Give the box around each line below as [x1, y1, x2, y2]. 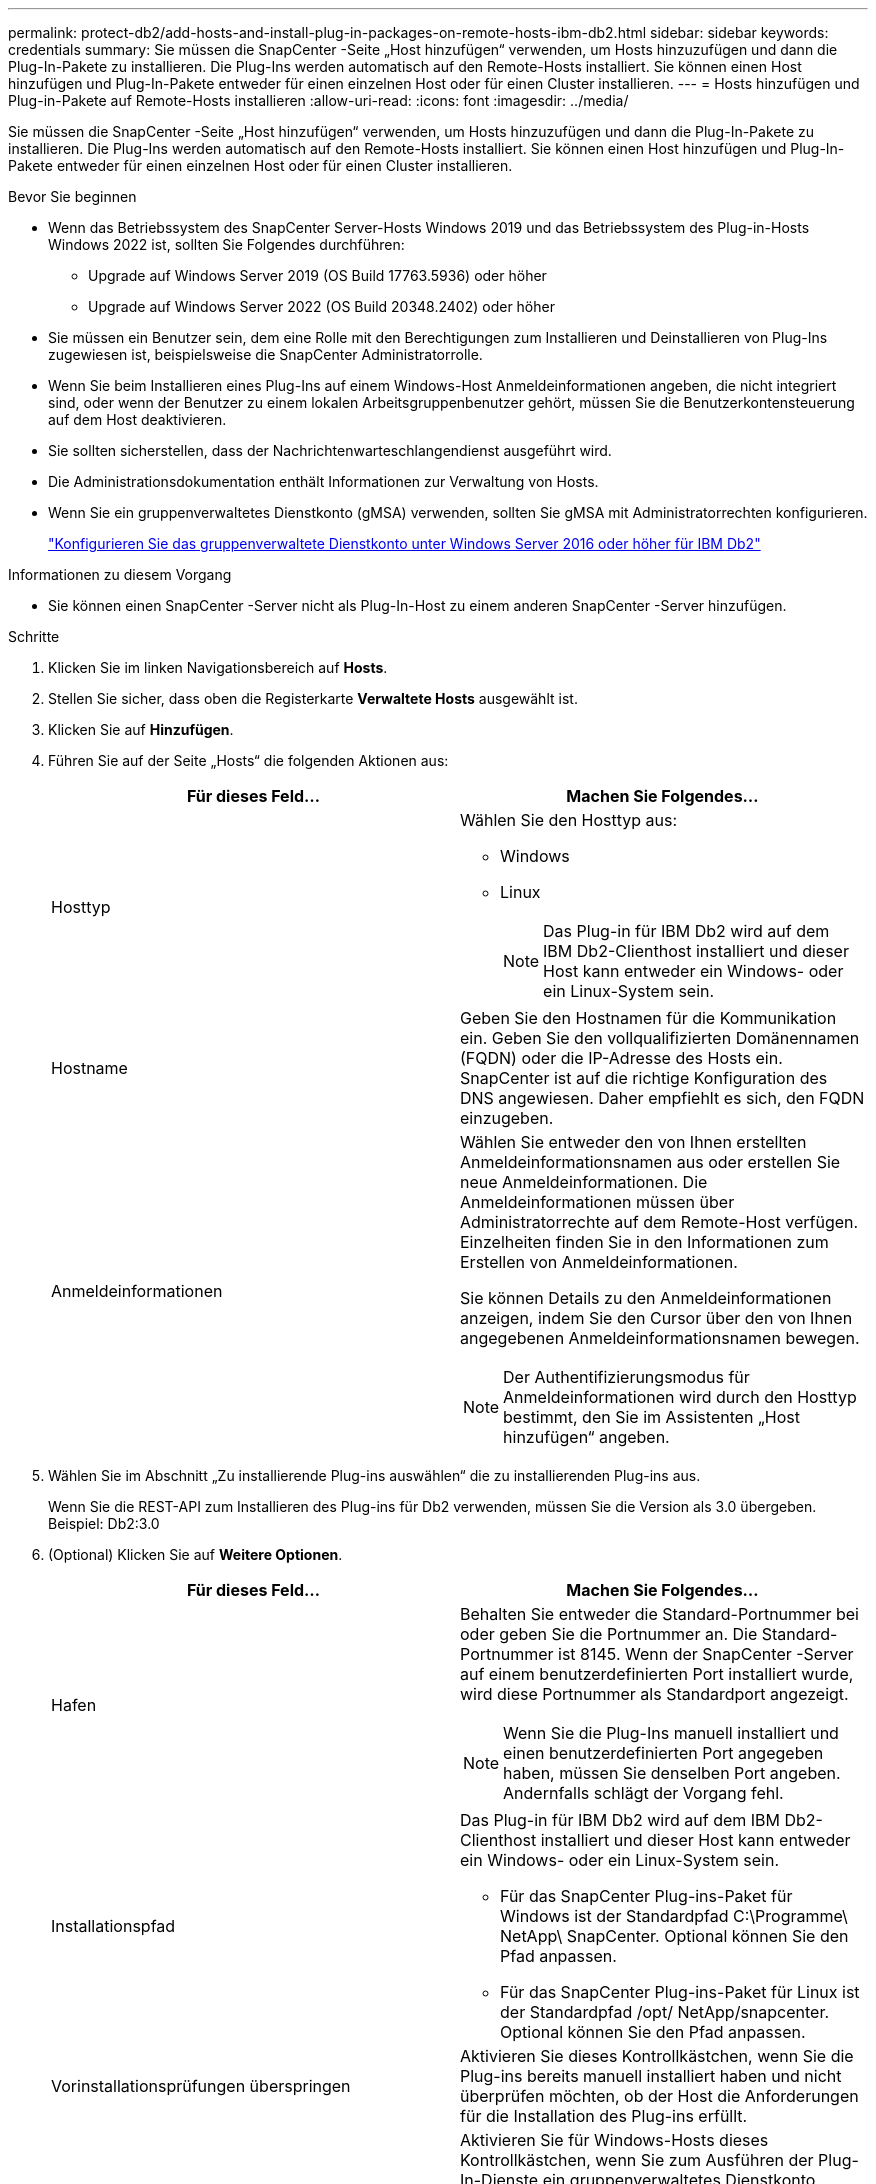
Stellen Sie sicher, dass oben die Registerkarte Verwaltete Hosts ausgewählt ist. [48, 690, 578, 707]
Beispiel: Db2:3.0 [48, 1515, 160, 1532]
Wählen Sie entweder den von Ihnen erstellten [460, 1132, 807, 1152]
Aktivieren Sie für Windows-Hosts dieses [460, 2130, 769, 2150]
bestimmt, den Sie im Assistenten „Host [503, 1407, 800, 1427]
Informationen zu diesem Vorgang [8, 566, 232, 583]
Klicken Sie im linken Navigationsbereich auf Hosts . [48, 659, 388, 676]
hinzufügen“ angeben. [503, 1427, 670, 1447]
